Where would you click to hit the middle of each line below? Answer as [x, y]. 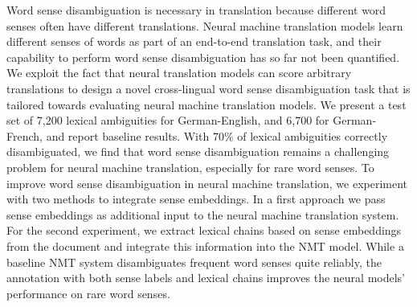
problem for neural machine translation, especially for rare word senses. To [190, 167]
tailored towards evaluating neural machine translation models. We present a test [206, 104]
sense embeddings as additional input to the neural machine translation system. [203, 214]
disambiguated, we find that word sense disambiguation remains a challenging [198, 151]
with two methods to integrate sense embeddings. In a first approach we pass [196, 199]
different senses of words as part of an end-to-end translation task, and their [194, 41]
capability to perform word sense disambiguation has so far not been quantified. [203, 57]
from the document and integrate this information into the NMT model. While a [205, 246]
